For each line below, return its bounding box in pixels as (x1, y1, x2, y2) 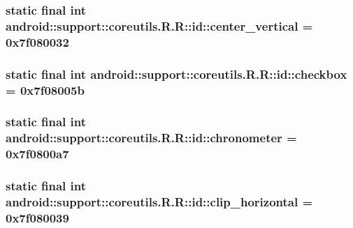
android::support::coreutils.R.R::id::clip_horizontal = (6, 192, 313, 210)
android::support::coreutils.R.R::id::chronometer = (6, 129, 297, 146)
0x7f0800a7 (6, 145, 69, 162)
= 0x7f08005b (6, 81, 85, 98)
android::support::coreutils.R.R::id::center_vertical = (6, 17, 313, 34)
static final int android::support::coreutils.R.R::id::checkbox (6, 65, 347, 82)
